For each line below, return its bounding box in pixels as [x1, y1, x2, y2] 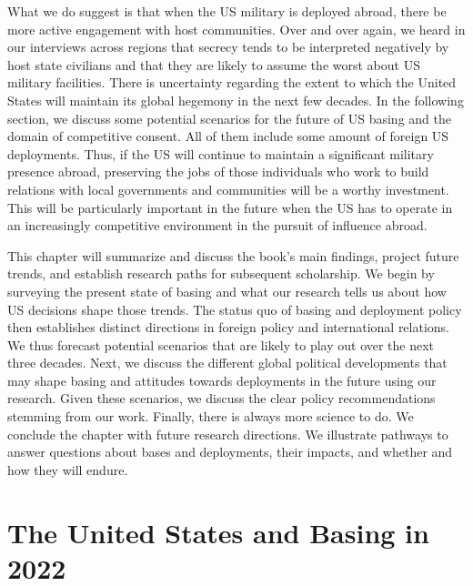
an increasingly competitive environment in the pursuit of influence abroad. [7, 216, 428, 235]
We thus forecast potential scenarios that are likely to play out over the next [7, 335, 435, 354]
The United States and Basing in [7, 513, 429, 551]
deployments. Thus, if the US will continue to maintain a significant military [7, 144, 434, 163]
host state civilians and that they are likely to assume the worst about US [7, 55, 420, 74]
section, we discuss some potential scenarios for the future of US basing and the [7, 108, 451, 127]
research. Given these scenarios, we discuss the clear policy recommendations [7, 389, 436, 408]
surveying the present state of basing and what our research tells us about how [7, 281, 447, 300]
